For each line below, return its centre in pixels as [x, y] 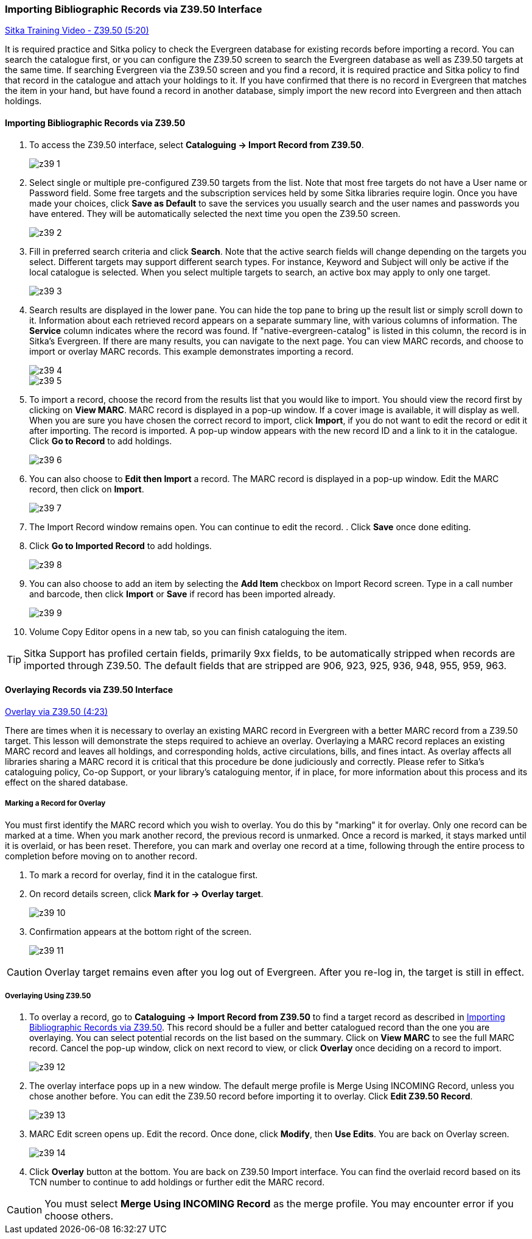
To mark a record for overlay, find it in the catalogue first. [144, 875]
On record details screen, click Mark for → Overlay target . [146, 893]
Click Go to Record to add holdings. [101, 441]
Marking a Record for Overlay [55, 804]
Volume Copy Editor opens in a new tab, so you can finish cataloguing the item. [188, 631]
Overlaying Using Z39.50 [48, 996]
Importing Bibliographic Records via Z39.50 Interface [134, 9]
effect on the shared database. [67, 782]
